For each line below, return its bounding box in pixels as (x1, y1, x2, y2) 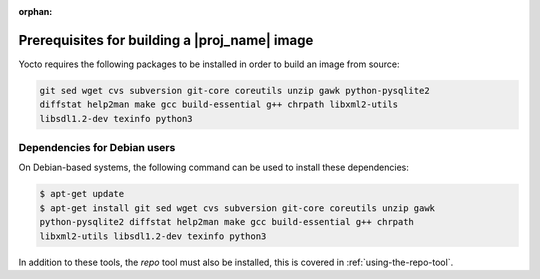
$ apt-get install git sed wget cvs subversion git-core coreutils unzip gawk (39, 202, 435, 214)
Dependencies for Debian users (18, 141, 176, 155)
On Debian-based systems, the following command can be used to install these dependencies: (18, 161, 409, 174)
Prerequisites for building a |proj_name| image (18, 31, 314, 49)
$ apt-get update (39, 188, 125, 200)
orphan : (18, 6, 53, 17)
